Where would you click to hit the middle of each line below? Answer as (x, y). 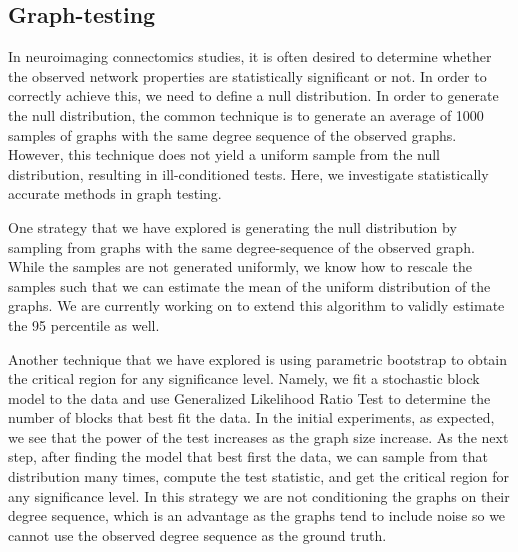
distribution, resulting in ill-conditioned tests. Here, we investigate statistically (248, 173)
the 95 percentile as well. (84, 324)
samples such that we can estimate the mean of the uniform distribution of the (249, 285)
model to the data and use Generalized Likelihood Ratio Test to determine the (249, 397)
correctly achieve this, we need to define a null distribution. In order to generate (253, 95)
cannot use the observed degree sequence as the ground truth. (197, 534)
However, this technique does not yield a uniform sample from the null (224, 154)
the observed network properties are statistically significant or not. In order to (247, 75)
